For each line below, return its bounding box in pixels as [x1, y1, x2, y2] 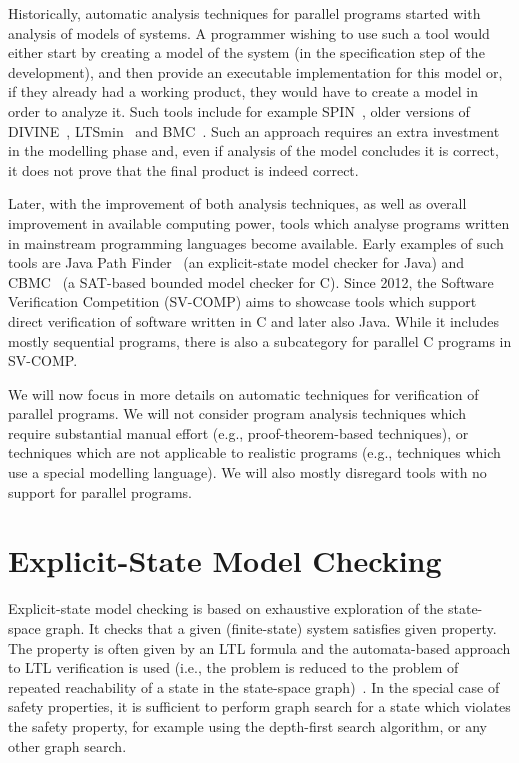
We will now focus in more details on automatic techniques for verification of [8, 383, 479, 404]
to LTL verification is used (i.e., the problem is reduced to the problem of [8, 657, 459, 678]
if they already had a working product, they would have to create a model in [8, 81, 478, 102]
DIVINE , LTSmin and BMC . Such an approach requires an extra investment [8, 120, 500, 141]
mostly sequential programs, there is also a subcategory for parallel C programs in [8, 330, 512, 351]
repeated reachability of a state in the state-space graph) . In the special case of [8, 676, 500, 697]
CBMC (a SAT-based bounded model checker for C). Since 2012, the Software [8, 271, 494, 292]
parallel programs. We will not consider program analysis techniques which [8, 403, 466, 424]
